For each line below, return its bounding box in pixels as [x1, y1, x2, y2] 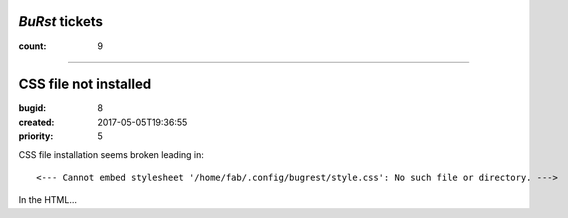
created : [18, 116, 55, 128]
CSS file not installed [18, 76, 152, 93]
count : [18, 40, 47, 52]
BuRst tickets [18, 13, 104, 30]
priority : [18, 130, 54, 142]
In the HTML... [18, 194, 78, 206]
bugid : [18, 102, 47, 114]
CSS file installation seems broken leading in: [18, 148, 205, 160]
